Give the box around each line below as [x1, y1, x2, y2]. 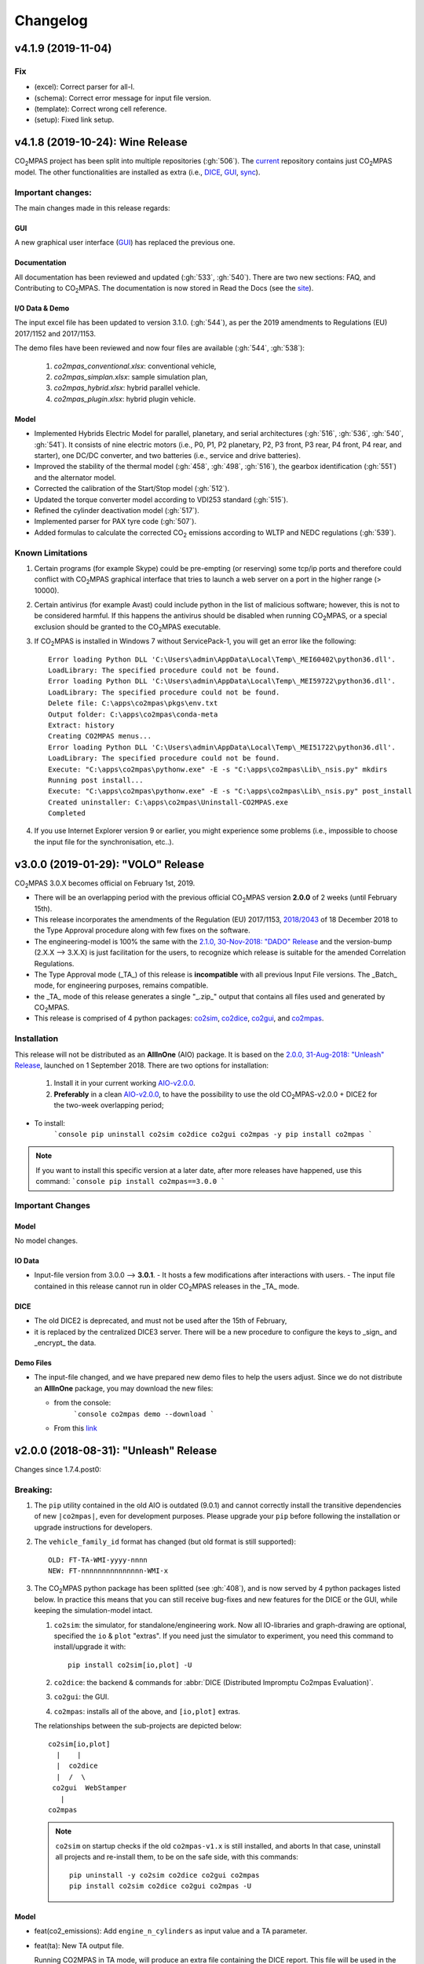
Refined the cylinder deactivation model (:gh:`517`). [34, 505, 199, 515]
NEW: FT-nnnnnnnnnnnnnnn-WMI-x [48, 1566, 169, 1575]
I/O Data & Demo [14, 303, 70, 313]
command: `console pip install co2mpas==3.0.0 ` [35, 1177, 225, 1186]
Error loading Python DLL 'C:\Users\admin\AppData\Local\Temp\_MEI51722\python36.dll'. [48, 742, 397, 752]
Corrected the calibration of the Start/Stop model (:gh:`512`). [34, 484, 230, 493]
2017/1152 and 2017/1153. [14, 328, 96, 338]
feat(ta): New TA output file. [34, 1940, 125, 1950]
